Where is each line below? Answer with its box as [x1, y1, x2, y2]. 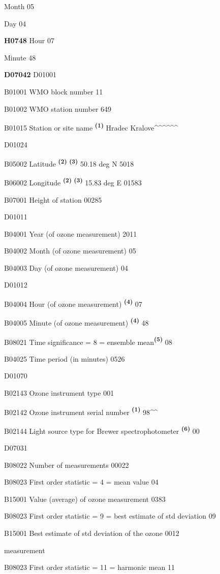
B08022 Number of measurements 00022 [4, 459, 129, 470]
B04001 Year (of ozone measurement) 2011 [4, 228, 137, 239]
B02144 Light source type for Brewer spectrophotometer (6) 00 [4, 424, 200, 436]
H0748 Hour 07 [4, 35, 54, 46]
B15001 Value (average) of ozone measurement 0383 [4, 493, 166, 504]
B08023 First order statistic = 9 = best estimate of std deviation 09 [4, 511, 216, 521]
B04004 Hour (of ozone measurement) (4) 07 [4, 297, 142, 309]
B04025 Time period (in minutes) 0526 [4, 353, 125, 364]
